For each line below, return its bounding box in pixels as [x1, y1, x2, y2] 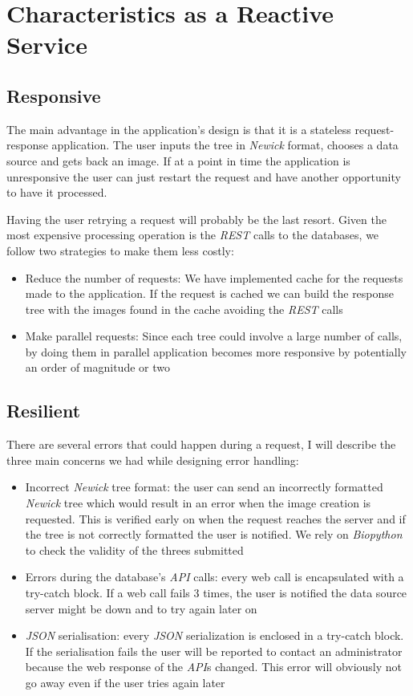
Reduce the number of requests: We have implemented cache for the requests [25, 269, 403, 286]
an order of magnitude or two [25, 359, 170, 376]
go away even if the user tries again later [25, 674, 225, 690]
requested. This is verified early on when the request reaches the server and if [25, 510, 406, 527]
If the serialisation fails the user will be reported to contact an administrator [25, 642, 403, 659]
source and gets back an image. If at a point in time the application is [6, 152, 350, 169]
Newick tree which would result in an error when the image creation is [25, 495, 371, 511]
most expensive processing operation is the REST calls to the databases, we [6, 226, 379, 243]
